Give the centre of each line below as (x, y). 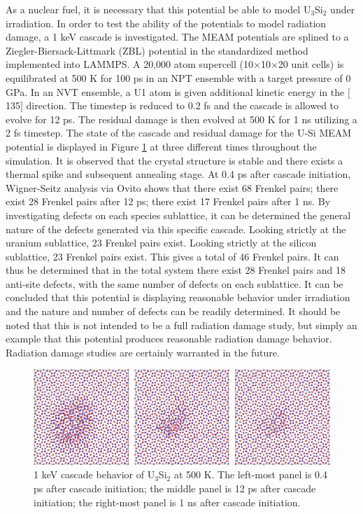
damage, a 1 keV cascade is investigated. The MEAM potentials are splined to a (177, 37)
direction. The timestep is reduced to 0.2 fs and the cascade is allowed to (183, 105)
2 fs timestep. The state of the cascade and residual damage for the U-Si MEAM (179, 133)
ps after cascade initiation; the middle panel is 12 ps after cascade (175, 488)
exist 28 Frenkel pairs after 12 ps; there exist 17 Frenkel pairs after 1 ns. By (168, 201)
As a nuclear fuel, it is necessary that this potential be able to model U (158, 9)
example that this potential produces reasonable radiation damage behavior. (169, 339)
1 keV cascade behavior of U (94, 474)
